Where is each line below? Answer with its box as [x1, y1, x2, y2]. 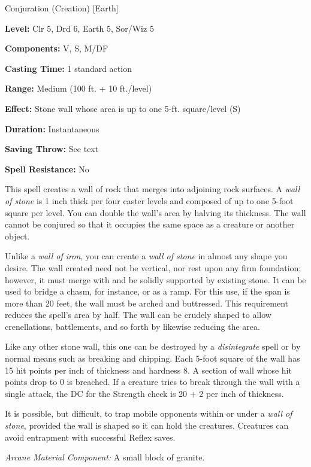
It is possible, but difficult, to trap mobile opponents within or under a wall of [5, 407, 292, 420]
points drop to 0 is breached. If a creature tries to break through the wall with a [5, 375, 300, 388]
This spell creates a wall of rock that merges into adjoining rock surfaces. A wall [5, 183, 300, 195]
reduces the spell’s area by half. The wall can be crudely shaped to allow [5, 308, 271, 321]
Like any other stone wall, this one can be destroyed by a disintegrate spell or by [5, 340, 301, 353]
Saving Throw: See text [5, 142, 99, 155]
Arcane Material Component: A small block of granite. [5, 451, 205, 463]
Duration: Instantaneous [5, 122, 99, 135]
